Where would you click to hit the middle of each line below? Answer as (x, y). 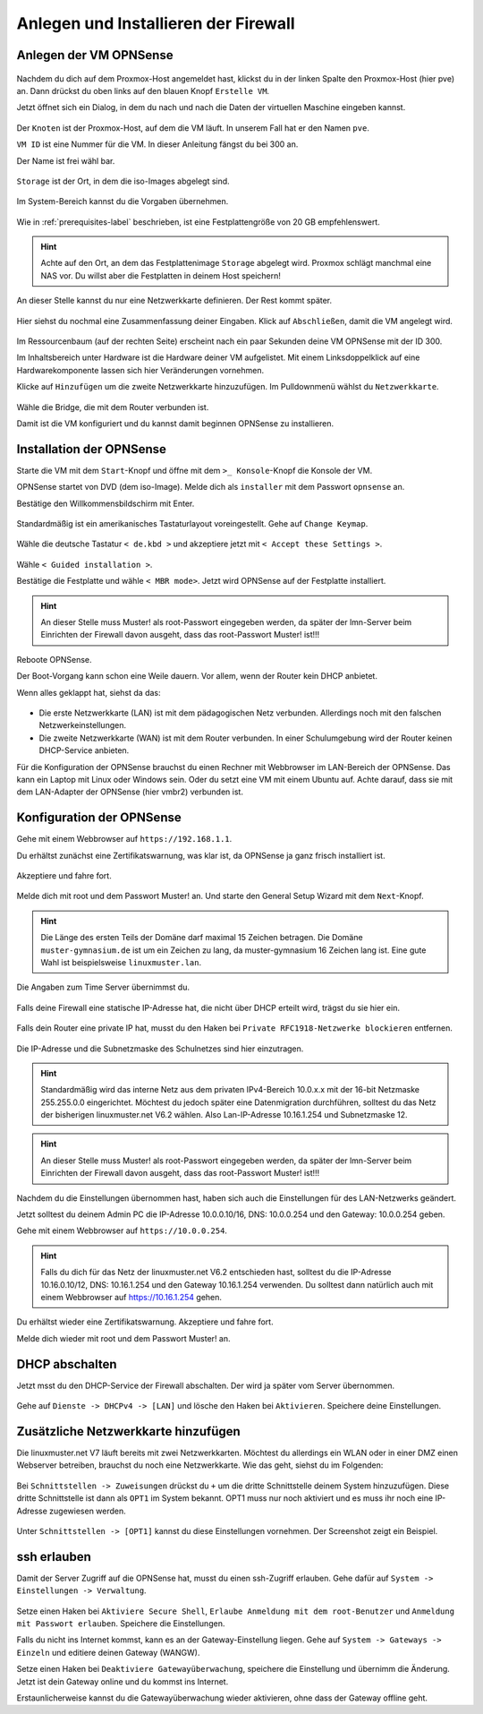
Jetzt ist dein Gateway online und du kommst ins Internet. (123, 1681)
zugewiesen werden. (88, 1511)
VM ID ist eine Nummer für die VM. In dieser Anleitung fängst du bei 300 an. (157, 144)
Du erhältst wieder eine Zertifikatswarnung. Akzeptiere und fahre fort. (145, 1322)
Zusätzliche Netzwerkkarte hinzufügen (128, 1431)
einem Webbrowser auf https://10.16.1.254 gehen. (131, 1297)
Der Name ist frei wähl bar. (66, 160)
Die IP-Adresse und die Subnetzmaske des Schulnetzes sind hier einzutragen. (160, 1049)
